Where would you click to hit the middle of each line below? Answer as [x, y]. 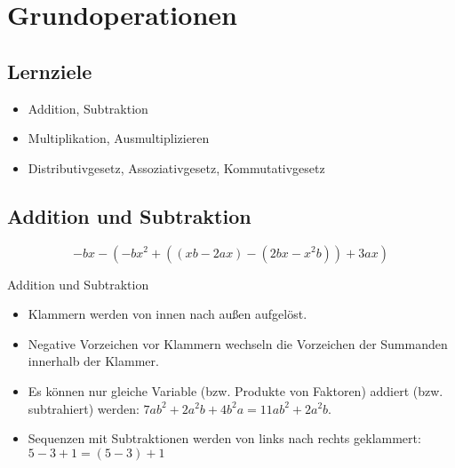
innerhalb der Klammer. [93, 361]
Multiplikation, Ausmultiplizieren [119, 138]
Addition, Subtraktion [88, 108]
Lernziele [50, 71]
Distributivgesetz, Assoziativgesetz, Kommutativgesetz [176, 167]
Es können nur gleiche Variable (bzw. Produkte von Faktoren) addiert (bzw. [235, 390]
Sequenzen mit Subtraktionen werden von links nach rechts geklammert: [224, 438]
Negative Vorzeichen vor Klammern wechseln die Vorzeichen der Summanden [238, 343]
